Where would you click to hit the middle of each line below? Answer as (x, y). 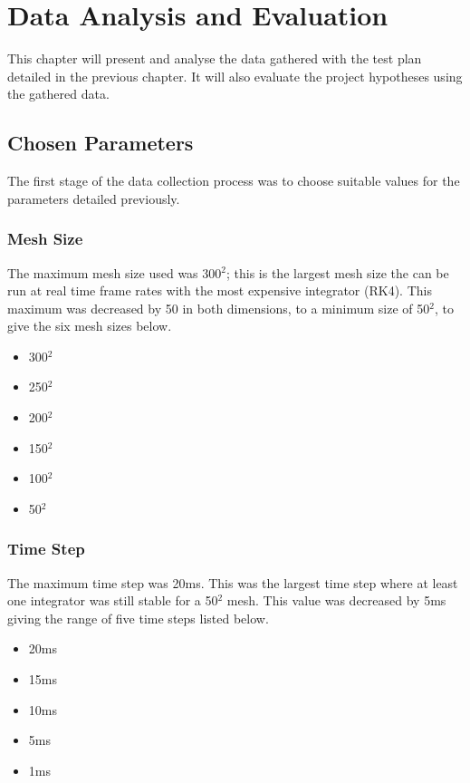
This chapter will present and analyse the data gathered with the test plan (215, 58)
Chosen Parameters (101, 143)
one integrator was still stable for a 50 (113, 600)
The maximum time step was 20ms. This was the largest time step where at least (233, 582)
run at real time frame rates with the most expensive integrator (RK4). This (220, 290)
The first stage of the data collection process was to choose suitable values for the (234, 181)
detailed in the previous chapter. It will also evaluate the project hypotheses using (235, 76)
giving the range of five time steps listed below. (138, 618)
